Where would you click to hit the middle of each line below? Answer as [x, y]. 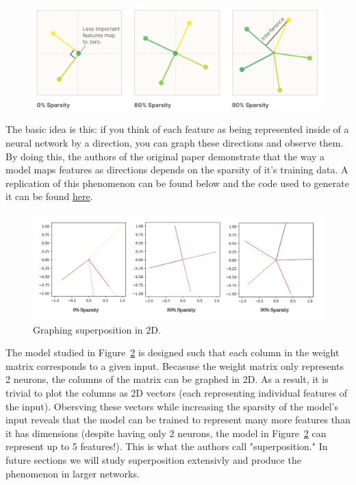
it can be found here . [49, 196]
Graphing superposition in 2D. [97, 329]
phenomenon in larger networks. [73, 473]
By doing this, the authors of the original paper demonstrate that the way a [165, 156]
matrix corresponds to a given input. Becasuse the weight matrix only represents [175, 365]
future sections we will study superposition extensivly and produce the [153, 459]
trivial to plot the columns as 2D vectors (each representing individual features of [176, 393]
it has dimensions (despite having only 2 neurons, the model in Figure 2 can [166, 433]
